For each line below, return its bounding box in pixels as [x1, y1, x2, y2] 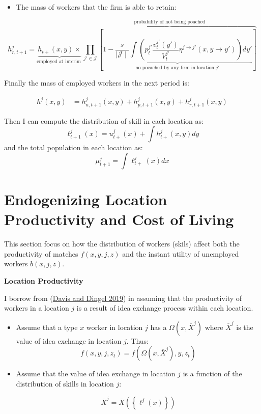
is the [236, 321, 253, 332]
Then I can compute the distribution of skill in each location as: [4, 115, 204, 126]
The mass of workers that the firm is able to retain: [16, 2, 177, 12]
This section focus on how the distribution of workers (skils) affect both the [4, 238, 240, 249]
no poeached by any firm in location [135, 65, 215, 71]
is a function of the [183, 368, 242, 379]
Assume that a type [16, 321, 78, 332]
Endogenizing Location [4, 189, 167, 210]
